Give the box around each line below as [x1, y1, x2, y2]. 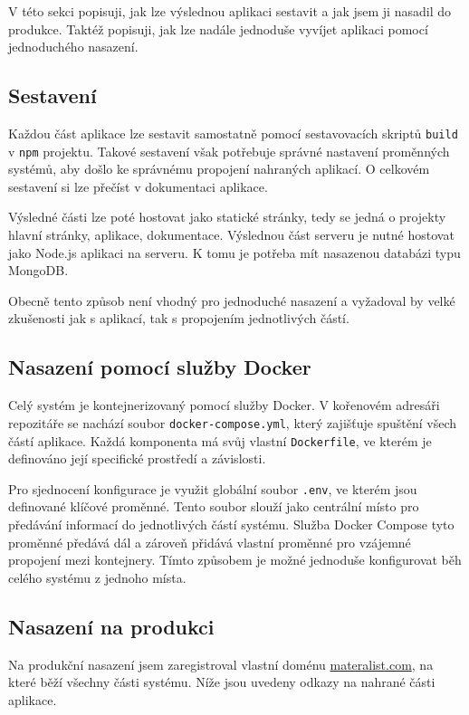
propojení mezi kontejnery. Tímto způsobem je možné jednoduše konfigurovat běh [8, 550, 462, 569]
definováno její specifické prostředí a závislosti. [8, 449, 266, 468]
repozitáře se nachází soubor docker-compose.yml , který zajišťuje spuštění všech [8, 413, 457, 432]
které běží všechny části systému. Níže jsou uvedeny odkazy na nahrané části [8, 672, 435, 691]
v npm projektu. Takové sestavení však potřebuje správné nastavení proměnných [8, 141, 450, 160]
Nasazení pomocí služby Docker [8, 353, 311, 381]
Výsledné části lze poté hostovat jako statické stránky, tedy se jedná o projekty [8, 207, 446, 226]
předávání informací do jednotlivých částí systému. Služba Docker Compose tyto [8, 515, 455, 533]
